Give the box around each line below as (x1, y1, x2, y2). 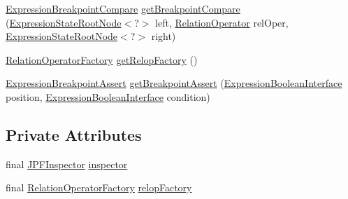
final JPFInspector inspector (6, 156, 128, 171)
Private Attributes (6, 123, 142, 145)
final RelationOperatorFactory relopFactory (6, 180, 192, 195)
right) (151, 29, 176, 43)
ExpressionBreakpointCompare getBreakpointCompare (6, 1, 240, 15)
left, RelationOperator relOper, (155, 15, 289, 29)
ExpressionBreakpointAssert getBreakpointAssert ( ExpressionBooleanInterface (6, 76, 342, 90)
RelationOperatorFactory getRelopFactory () (6, 52, 198, 67)
